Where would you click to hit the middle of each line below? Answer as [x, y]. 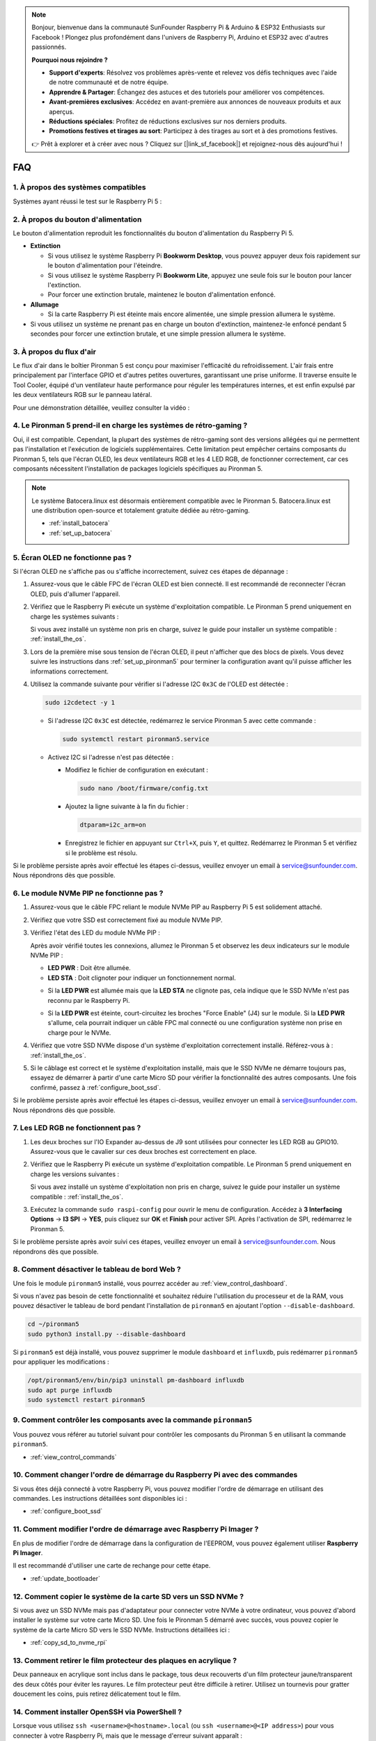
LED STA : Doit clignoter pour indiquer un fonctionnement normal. [142, 978]
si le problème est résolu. [101, 852]
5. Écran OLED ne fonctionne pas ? [72, 557]
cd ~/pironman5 [53, 1324]
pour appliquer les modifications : [61, 1362]
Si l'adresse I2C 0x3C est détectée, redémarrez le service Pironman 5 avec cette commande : [182, 720]
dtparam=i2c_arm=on [113, 825]
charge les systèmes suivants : [75, 616]
